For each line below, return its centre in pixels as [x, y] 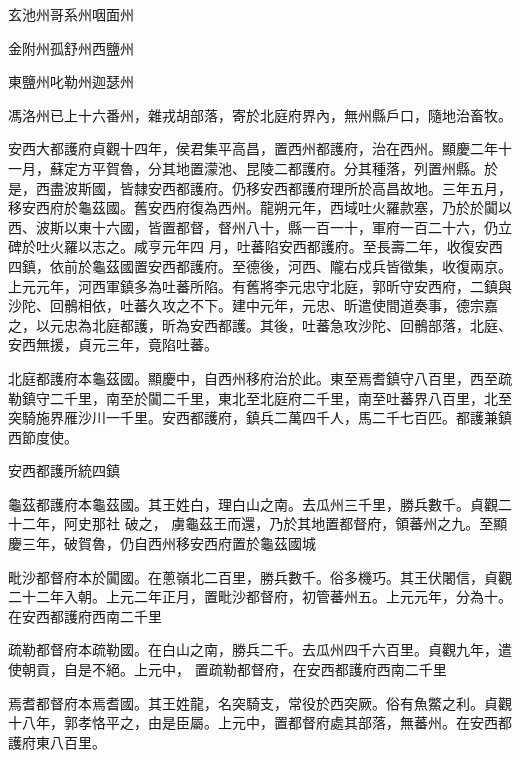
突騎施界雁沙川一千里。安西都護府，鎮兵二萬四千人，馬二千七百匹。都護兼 [253, 417]
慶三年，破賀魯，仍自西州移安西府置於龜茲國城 [162, 543]
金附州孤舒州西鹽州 [71, 47]
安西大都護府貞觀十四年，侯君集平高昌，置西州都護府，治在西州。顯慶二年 [253, 148]
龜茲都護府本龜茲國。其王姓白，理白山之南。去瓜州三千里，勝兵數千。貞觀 [253, 503]
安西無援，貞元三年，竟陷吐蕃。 [113, 344]
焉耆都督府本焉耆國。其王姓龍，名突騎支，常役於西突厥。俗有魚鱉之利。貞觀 [260, 702]
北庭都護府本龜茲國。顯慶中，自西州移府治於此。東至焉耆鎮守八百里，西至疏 [260, 377]
